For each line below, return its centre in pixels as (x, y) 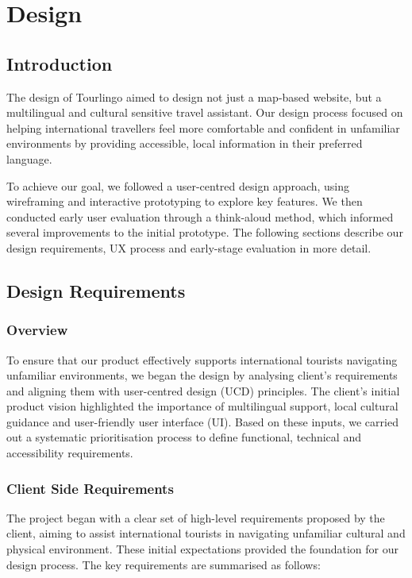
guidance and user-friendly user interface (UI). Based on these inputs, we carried (202, 421)
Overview (37, 330)
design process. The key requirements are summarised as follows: (164, 564)
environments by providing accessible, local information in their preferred (185, 143)
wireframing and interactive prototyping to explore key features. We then (185, 201)
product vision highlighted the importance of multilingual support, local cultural (202, 406)
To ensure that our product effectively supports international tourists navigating (202, 359)
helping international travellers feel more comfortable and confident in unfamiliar (203, 127)
